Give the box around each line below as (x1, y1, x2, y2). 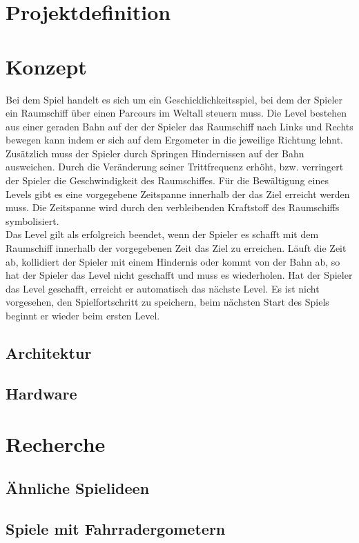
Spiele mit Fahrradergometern (6, 517, 226, 539)
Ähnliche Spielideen (6, 477, 150, 498)
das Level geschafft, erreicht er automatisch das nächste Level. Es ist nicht (6, 281, 320, 295)
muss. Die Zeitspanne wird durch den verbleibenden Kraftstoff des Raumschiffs (6, 200, 340, 215)
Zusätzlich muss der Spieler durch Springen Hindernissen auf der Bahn (6, 146, 304, 160)
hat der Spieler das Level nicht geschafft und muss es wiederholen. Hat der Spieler (6, 268, 353, 282)
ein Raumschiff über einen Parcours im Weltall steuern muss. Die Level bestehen (6, 106, 347, 120)
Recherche (6, 430, 106, 458)
